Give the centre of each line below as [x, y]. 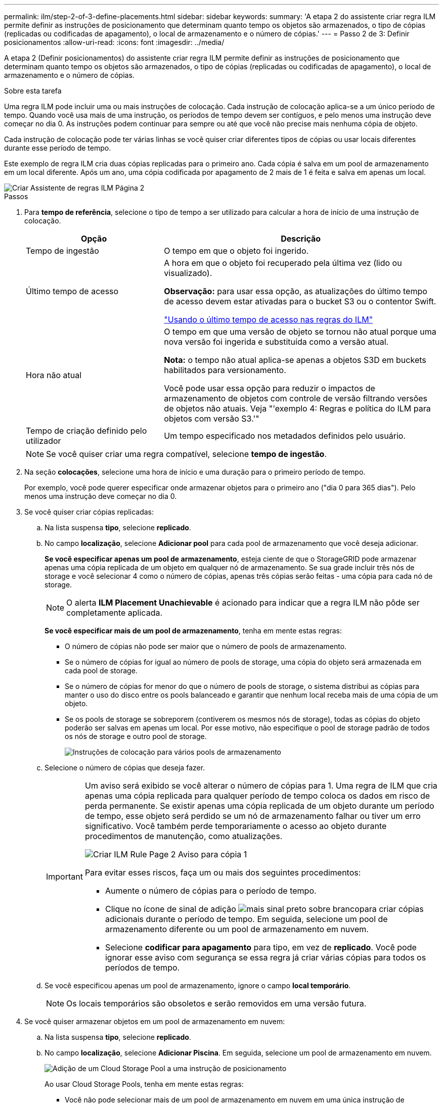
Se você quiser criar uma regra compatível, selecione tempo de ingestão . [187, 454]
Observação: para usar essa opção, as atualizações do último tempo [296, 291]
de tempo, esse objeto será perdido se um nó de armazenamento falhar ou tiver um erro [253, 816]
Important [64, 877]
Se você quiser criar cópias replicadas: [89, 512]
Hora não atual [54, 375]
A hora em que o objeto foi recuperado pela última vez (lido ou [283, 263]
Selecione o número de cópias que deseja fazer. [125, 768]
